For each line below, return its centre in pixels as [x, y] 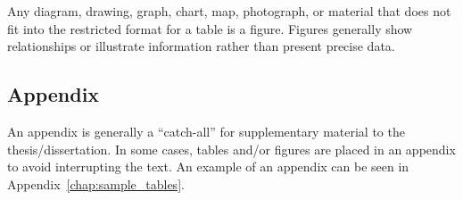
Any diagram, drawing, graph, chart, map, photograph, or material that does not [229, 11]
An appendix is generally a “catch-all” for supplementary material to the [206, 131]
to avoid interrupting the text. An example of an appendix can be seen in [208, 167]
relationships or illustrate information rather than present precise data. [201, 46]
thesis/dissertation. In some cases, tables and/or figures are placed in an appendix [231, 149]
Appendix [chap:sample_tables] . [96, 183]
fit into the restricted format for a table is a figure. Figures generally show [210, 28]
